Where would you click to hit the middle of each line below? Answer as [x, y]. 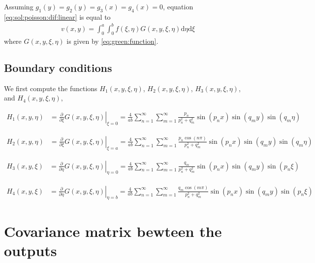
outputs [31, 250]
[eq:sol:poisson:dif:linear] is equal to [57, 16]
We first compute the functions [51, 88]
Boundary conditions [58, 67]
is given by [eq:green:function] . [112, 41]
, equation [178, 6]
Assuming [19, 6]
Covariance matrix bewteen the [113, 231]
